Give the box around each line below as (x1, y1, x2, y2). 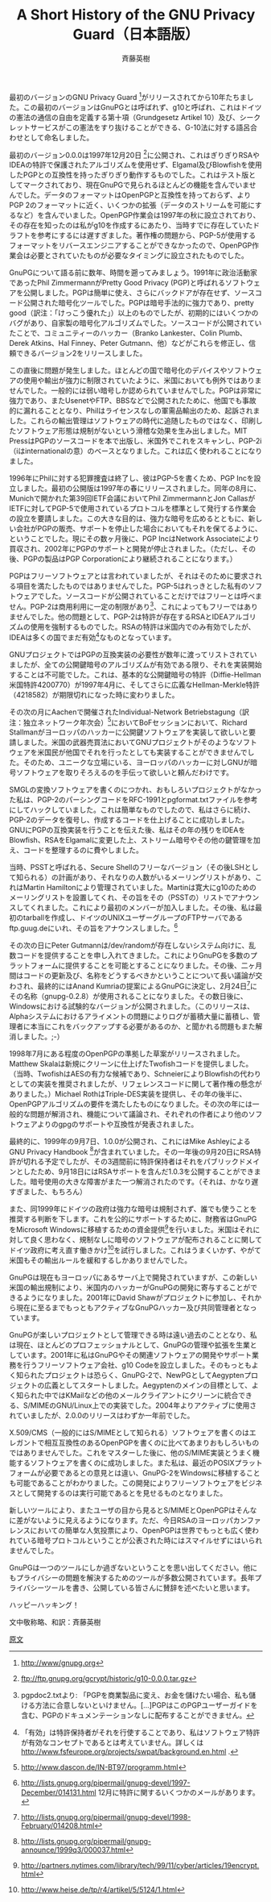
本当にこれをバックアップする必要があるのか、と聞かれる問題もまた (30, 1022, 256, 1031)
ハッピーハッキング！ (9, 1600, 80, 1609)
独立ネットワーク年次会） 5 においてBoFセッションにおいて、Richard (23, 716, 248, 727)
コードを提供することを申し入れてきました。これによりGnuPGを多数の (15, 950, 251, 960)
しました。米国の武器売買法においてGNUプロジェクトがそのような (15, 738, 236, 747)
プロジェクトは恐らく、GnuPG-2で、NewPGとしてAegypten (43, 1370, 244, 1380)
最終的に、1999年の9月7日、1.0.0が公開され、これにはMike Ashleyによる (9, 1136, 251, 1146)
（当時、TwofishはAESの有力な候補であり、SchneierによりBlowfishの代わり (9, 1068, 261, 1078)
